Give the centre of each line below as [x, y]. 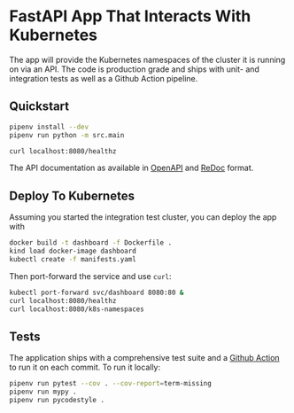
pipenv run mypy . [43, 392]
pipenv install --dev [49, 127]
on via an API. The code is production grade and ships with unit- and [134, 69]
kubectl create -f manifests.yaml [73, 259]
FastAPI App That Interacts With [130, 16]
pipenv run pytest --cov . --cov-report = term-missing [111, 384]
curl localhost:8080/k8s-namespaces [77, 309]
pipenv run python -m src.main [67, 135]
